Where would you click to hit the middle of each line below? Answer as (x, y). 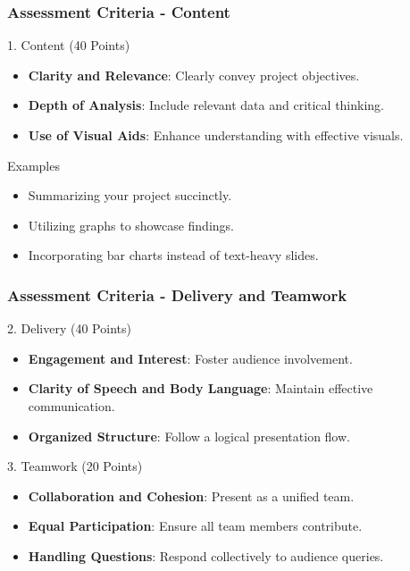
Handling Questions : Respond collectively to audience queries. (206, 555)
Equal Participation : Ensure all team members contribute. (195, 526)
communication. (71, 405)
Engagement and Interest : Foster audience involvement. (190, 358)
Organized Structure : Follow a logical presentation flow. (189, 436)
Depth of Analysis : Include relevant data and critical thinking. (206, 105)
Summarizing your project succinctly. (130, 195)
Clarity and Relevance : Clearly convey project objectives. (194, 75)
